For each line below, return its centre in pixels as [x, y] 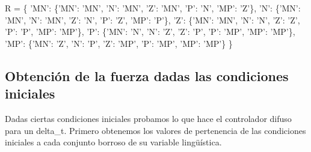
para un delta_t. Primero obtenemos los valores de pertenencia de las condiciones [155, 130]
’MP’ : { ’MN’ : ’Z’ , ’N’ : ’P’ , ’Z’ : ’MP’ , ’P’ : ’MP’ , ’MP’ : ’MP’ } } [119, 43]
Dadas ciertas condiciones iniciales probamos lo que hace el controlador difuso [148, 118]
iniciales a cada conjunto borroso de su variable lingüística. [113, 142]
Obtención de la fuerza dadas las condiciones [147, 75]
